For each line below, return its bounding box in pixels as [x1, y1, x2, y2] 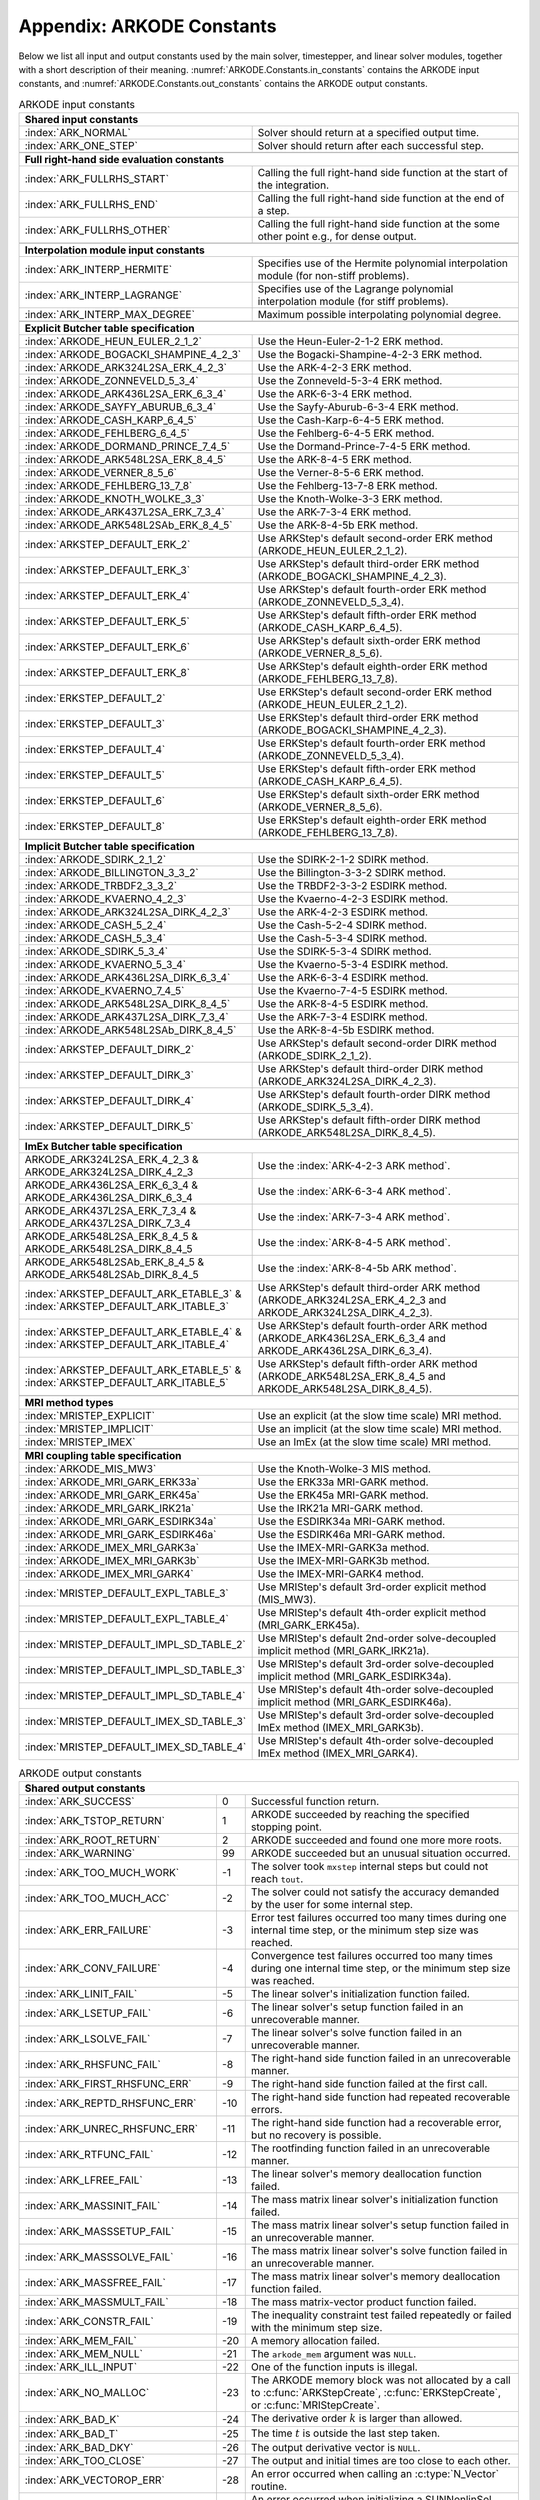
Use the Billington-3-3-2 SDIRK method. [257, 866, 447, 880]
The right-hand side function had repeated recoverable [250, 2090, 511, 2104]
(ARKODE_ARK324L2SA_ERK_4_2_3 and [257, 1293, 447, 1307]
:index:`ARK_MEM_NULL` [24, 2347, 144, 2361]
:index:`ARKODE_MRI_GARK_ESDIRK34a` [24, 1515, 217, 1529]
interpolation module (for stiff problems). [257, 295, 449, 309]
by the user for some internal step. [250, 1898, 414, 1912]
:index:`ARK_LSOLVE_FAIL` [24, 2032, 151, 2046]
